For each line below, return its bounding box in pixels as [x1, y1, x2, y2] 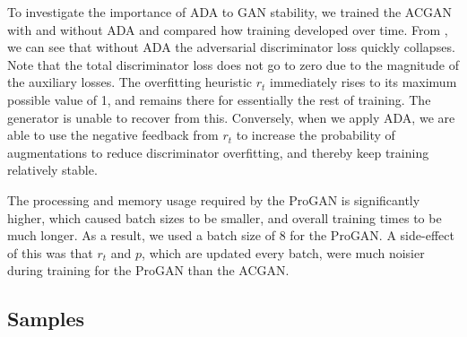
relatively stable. [7, 160, 98, 179]
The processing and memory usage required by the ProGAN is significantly [7, 190, 420, 209]
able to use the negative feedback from [7, 125, 219, 144]
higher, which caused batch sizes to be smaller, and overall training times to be [7, 208, 442, 227]
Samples [7, 305, 84, 333]
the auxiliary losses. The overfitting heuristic [7, 73, 253, 91]
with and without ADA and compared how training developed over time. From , [7, 20, 448, 39]
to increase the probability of [236, 125, 395, 144]
